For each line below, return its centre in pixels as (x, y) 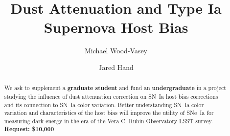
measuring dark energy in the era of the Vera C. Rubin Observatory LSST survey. (109, 121)
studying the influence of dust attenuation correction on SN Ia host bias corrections (111, 96)
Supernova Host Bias (116, 27)
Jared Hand (116, 67)
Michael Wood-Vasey (116, 51)
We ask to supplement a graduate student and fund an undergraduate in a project (115, 88)
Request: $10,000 (29, 129)
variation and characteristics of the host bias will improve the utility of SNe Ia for (109, 113)
